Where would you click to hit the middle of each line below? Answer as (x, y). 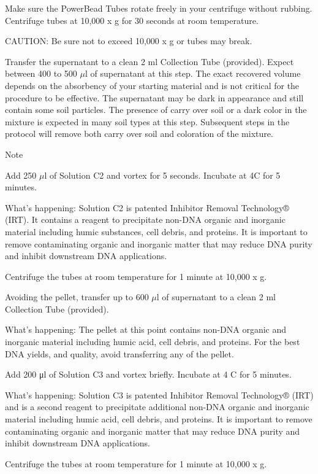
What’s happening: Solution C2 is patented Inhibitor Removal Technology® (147, 207)
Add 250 (21, 175)
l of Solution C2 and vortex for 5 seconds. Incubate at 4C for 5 (162, 175)
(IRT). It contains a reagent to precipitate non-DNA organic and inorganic (145, 220)
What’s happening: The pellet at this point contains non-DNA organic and (146, 329)
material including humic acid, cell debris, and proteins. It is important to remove (159, 419)
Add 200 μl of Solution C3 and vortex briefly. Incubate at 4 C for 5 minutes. (148, 374)
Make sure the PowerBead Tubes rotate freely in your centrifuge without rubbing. (159, 8)
